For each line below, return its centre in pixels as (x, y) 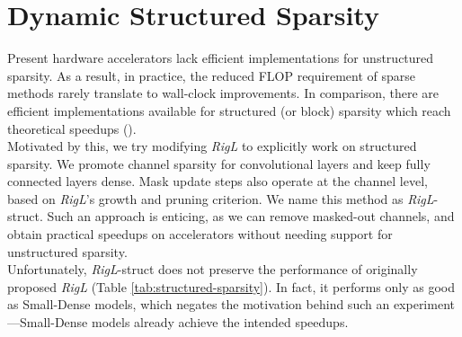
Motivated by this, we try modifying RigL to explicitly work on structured (212, 146)
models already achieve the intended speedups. (220, 322)
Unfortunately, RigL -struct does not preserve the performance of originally (213, 269)
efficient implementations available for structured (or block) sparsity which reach (229, 110)
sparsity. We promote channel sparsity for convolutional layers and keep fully (219, 163)
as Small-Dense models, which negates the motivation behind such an (199, 304)
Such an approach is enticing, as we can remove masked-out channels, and (251, 216)
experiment (424, 304)
